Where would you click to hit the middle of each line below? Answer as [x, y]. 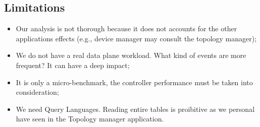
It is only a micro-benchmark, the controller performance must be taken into [134, 82]
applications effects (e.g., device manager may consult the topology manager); [136, 38]
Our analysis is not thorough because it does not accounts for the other [126, 28]
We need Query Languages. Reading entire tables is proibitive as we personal [135, 109]
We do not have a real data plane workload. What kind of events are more [131, 55]
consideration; [37, 92]
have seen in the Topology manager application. [90, 119]
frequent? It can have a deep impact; [73, 65]
